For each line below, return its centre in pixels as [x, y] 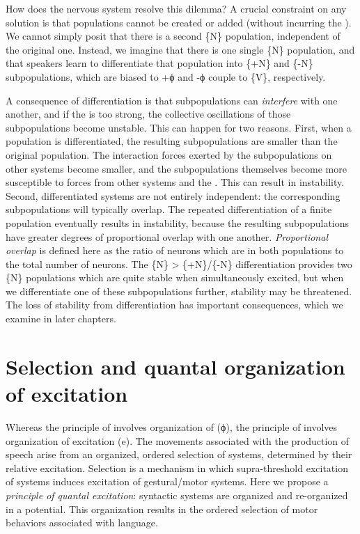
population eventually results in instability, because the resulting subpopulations [178, 222]
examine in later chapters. [61, 319]
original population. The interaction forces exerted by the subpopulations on [169, 154]
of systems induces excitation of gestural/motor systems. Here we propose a [167, 481]
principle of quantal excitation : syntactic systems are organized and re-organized [177, 495]
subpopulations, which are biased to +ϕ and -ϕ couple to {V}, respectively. [166, 76]
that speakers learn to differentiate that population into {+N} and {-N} [159, 63]
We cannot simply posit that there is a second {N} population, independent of [173, 36]
